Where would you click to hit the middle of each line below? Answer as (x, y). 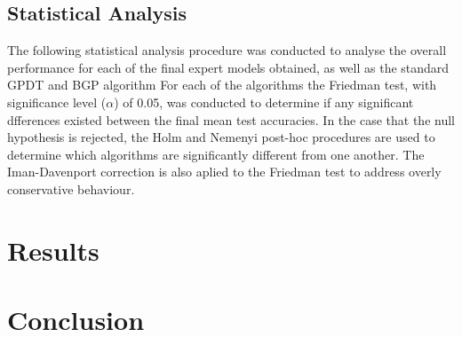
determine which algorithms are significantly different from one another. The (216, 154)
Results (53, 250)
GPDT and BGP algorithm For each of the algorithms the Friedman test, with (222, 85)
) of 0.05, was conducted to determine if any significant (264, 102)
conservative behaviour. (71, 188)
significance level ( (57, 102)
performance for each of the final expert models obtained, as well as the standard (228, 67)
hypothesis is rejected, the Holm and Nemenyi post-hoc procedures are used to (221, 137)
